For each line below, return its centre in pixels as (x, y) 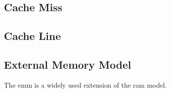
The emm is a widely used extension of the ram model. (85, 84)
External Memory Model (68, 64)
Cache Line (32, 36)
